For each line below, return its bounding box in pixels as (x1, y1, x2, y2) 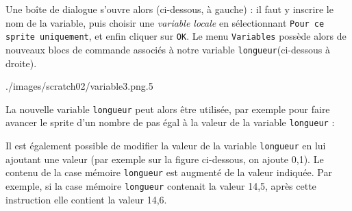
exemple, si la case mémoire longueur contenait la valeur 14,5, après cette (5, 178, 316, 193)
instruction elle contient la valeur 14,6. (5, 192, 167, 206)
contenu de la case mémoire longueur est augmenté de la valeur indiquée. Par (5, 165, 332, 179)
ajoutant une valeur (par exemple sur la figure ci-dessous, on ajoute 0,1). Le (5, 151, 324, 166)
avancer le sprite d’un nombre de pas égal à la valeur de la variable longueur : (5, 115, 335, 129)
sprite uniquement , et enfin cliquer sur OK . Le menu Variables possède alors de (5, 29, 347, 43)
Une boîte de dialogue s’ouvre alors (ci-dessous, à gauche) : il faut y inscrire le (5, 2, 334, 16)
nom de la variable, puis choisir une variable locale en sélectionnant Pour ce (5, 15, 325, 29)
